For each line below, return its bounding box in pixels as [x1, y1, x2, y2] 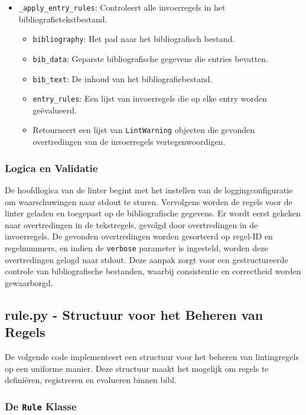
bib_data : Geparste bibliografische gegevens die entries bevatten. [32, 52, 269, 64]
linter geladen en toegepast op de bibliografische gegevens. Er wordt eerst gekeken [5, 207, 301, 219]
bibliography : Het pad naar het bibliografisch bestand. [32, 33, 235, 45]
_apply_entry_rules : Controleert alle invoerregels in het [18, 1, 226, 13]
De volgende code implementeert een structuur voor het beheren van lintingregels [5, 350, 299, 362]
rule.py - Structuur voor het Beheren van [5, 305, 263, 323]
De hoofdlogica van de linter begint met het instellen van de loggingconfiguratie [5, 183, 293, 196]
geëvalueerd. [32, 103, 77, 116]
